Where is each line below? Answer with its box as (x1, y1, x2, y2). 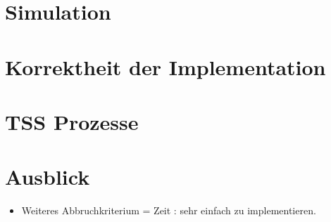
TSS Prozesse (5, 107, 139, 136)
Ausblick (5, 162, 90, 191)
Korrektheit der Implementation (5, 52, 326, 81)
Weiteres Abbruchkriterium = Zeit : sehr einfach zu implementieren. (21, 203, 316, 218)
